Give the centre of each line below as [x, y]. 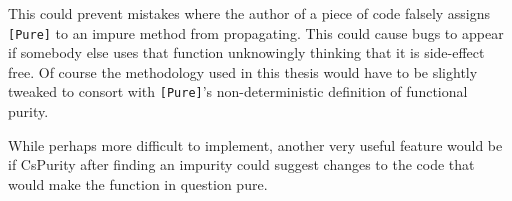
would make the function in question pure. [138, 183]
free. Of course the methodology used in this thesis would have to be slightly [243, 71]
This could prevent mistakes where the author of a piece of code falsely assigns [249, 13]
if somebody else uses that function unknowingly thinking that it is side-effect [246, 52]
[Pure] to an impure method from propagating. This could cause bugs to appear [256, 32]
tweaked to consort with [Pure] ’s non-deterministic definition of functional [238, 91]
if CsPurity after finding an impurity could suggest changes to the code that [241, 164]
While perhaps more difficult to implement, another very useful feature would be [255, 144]
